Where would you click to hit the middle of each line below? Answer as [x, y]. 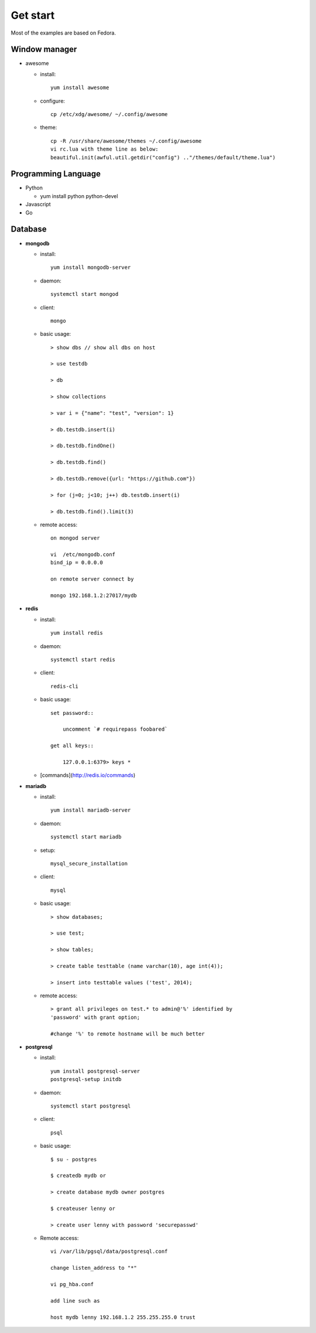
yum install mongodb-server [91, 267]
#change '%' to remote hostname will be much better [128, 1034]
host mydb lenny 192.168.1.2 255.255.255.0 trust [123, 1317]
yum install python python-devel [79, 196]
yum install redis [77, 633]
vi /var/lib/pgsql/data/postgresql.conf [109, 1252]
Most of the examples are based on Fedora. [63, 33]
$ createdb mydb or [78, 1176]
